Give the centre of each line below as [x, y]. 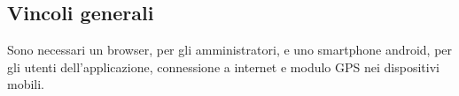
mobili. [26, 84]
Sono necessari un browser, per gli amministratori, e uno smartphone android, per [230, 50]
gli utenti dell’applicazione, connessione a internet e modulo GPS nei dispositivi [223, 66]
